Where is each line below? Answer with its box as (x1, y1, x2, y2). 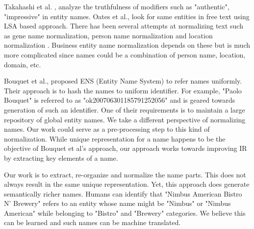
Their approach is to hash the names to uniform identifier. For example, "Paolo (4, 85, 242, 95)
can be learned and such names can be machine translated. (4, 217, 181, 228)
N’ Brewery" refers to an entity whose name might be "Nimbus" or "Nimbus (4, 198, 231, 208)
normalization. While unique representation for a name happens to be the (4, 133, 226, 143)
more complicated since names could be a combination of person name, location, (4, 49, 246, 59)
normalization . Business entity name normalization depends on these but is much (4, 40, 250, 50)
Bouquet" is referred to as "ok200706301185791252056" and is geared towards (4, 95, 235, 105)
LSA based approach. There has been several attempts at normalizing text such (4, 21, 243, 31)
